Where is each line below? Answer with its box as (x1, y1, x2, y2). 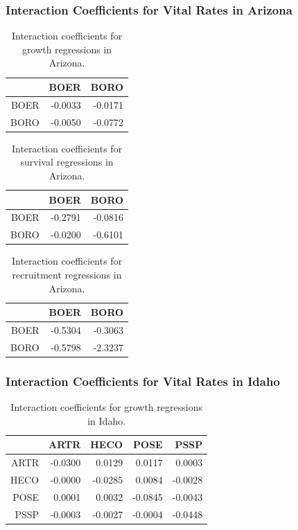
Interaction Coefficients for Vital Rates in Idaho (6, 372, 280, 389)
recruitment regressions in (12, 267, 122, 281)
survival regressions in (20, 154, 114, 169)
